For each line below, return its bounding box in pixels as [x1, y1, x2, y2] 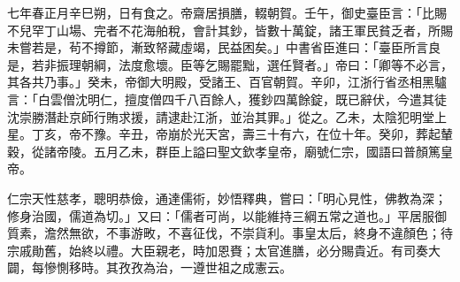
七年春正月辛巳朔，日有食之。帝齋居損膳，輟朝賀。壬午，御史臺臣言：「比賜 [7, 4, 447, 21]
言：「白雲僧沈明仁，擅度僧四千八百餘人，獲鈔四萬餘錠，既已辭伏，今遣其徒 [7, 89, 447, 108]
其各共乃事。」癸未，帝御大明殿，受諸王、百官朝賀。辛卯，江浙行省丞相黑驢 [7, 72, 447, 91]
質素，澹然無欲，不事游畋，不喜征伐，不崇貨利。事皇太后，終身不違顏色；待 [7, 224, 453, 242]
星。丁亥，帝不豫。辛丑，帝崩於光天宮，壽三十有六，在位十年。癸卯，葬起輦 [7, 125, 453, 143]
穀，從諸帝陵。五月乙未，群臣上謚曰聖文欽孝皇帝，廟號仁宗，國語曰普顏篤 [7, 141, 441, 160]
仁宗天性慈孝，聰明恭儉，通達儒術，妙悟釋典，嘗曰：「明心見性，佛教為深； [7, 188, 447, 207]
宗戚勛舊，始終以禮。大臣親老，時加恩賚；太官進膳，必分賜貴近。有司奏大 [7, 240, 441, 259]
